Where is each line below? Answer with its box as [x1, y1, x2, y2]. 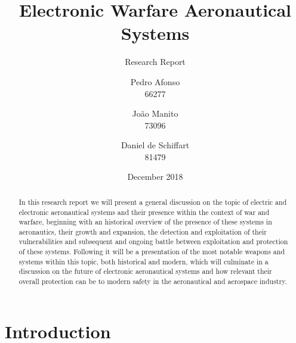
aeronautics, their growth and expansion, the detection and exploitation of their [18, 226, 267, 236]
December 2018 [127, 170, 183, 183]
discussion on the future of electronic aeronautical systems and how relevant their [18, 266, 272, 276]
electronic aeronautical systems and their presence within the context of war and [18, 207, 270, 217]
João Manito [132, 107, 178, 120]
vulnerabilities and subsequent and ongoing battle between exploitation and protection [18, 236, 288, 247]
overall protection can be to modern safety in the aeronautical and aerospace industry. [18, 276, 287, 286]
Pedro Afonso [130, 75, 180, 88]
